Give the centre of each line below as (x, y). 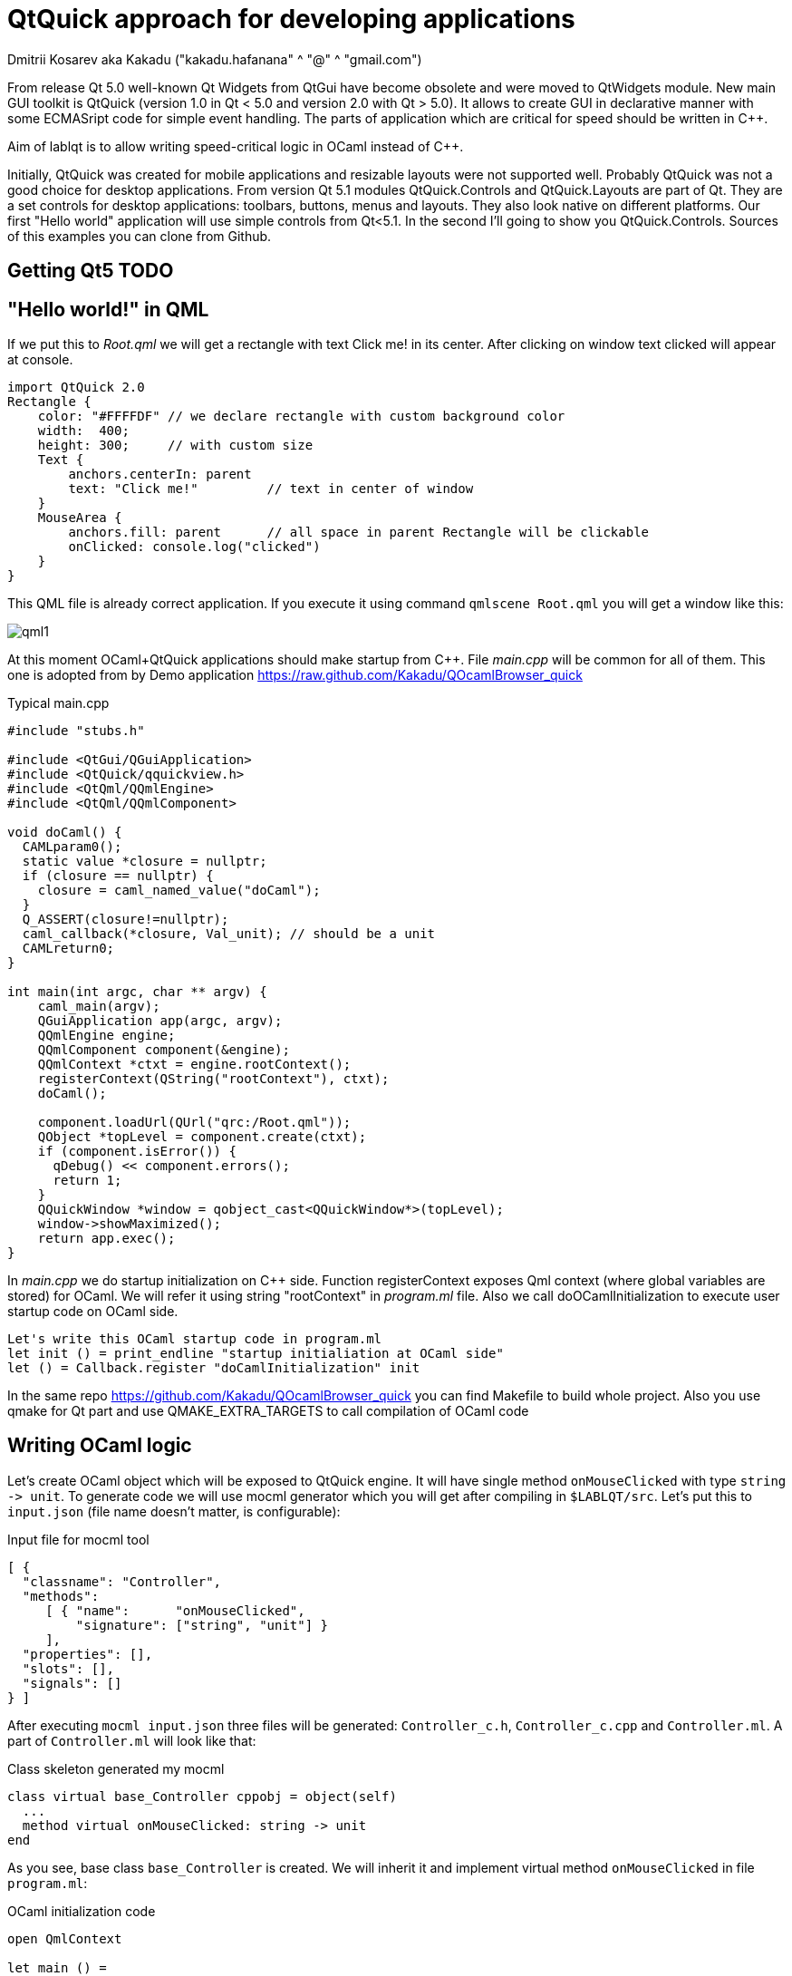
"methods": (61, 1596)
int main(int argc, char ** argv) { (137, 992)
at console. (40, 360)
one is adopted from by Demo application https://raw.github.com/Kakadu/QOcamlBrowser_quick (295, 675)
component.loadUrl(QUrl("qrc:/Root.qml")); (194, 1123)
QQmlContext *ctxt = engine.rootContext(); (194, 1065)
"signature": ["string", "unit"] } (202, 1625)
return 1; (87, 1181)
